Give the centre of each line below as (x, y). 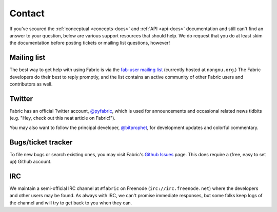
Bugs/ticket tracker (41, 142)
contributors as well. (31, 84)
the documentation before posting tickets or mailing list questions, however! (90, 43)
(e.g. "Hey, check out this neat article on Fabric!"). (62, 118)
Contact (27, 13)
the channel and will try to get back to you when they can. (71, 203)
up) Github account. (31, 162)
